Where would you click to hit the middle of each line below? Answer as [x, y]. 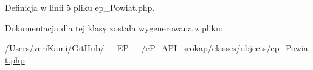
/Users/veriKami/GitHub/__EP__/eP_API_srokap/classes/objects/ [138, 48]
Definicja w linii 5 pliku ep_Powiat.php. [80, 7]
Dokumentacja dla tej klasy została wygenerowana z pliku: [114, 27]
